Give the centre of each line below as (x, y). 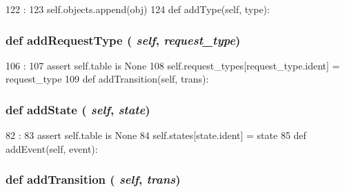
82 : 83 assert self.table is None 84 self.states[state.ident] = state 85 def (156, 135)
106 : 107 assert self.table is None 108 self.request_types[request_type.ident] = (173, 65)
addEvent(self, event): (52, 148)
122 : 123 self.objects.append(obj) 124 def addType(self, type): (138, 9)
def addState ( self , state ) (78, 109)
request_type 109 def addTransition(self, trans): (107, 79)
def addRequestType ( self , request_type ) (123, 40)
